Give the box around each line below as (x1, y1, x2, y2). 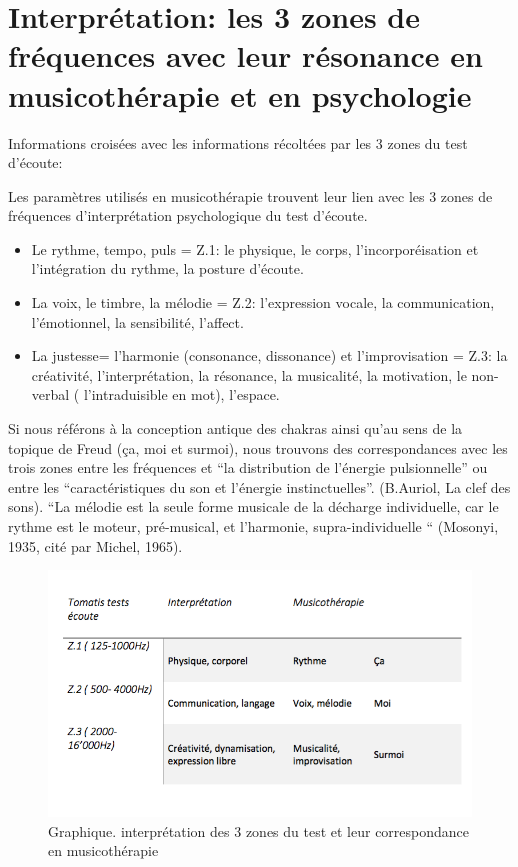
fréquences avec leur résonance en (8, 35, 483, 76)
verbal (31, 384, 70, 405)
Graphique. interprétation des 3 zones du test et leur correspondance (48, 820, 470, 841)
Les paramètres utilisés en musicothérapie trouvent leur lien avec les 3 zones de (8, 185, 493, 206)
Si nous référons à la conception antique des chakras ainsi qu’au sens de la (8, 418, 463, 439)
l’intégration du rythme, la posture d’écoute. (31, 258, 304, 279)
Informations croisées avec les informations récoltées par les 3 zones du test (8, 132, 468, 153)
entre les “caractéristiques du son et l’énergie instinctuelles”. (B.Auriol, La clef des (8, 476, 511, 497)
